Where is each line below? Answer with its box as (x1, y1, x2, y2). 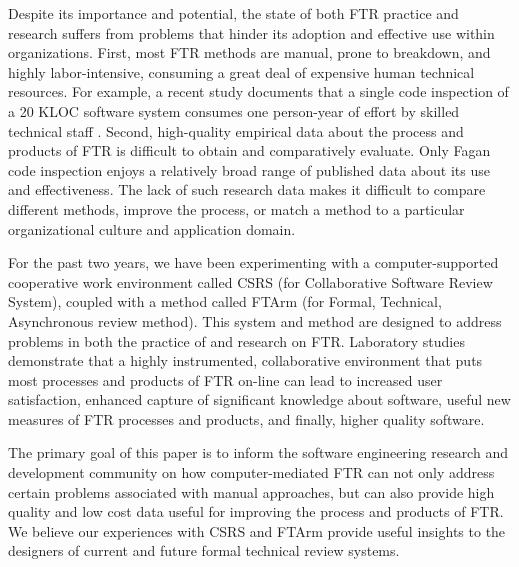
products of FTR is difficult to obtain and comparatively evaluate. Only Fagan (8, 140, 491, 161)
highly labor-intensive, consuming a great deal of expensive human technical (8, 61, 475, 82)
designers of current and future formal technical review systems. (8, 540, 400, 561)
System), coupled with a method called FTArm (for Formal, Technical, (8, 291, 442, 312)
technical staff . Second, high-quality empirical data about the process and (8, 120, 464, 141)
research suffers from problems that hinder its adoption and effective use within (8, 22, 495, 43)
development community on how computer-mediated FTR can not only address (8, 462, 495, 483)
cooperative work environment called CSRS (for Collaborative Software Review (8, 271, 493, 292)
